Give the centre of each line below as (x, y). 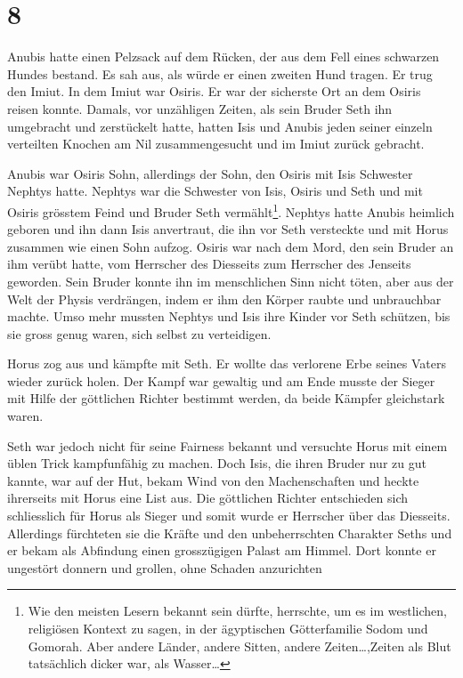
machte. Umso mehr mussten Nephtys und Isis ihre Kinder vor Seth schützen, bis (229, 316)
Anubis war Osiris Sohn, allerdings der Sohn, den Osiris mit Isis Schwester (210, 173)
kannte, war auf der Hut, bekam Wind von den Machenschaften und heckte (213, 480)
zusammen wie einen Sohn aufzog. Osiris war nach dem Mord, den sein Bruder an (231, 246)
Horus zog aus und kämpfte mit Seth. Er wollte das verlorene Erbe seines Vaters (227, 363)
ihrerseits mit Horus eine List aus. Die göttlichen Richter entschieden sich (208, 498)
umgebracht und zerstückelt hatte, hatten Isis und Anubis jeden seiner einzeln (220, 126)
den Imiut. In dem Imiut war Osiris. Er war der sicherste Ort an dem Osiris (214, 91)
